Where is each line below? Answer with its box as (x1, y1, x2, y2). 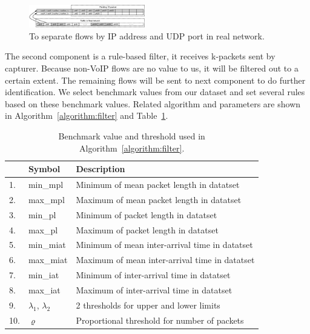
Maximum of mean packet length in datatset (76, 193, 242, 205)
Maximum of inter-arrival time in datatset (76, 283, 232, 296)
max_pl (28, 223, 58, 236)
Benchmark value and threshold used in (58, 130, 205, 142)
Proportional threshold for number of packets (76, 313, 244, 326)
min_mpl (28, 178, 64, 191)
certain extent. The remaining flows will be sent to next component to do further (5, 73, 306, 86)
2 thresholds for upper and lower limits (76, 298, 220, 311)
